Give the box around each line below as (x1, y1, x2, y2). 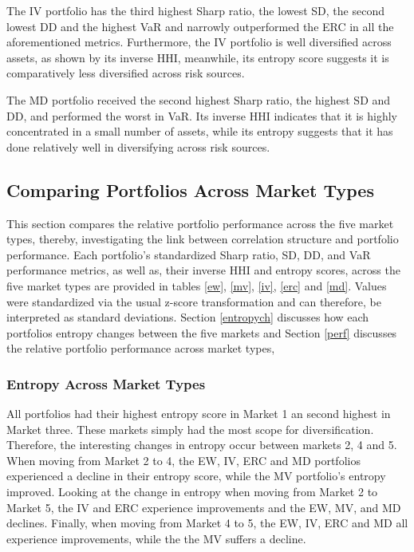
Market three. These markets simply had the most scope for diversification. (6, 420, 374, 437)
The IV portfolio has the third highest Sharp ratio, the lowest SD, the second (6, 2, 384, 18)
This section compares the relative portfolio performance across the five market (6, 215, 394, 231)
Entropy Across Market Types (6, 373, 206, 393)
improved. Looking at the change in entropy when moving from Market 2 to (6, 483, 378, 500)
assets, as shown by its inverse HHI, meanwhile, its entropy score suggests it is (6, 49, 389, 65)
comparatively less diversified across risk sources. (6, 65, 245, 81)
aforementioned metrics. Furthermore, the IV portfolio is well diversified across (6, 34, 392, 50)
